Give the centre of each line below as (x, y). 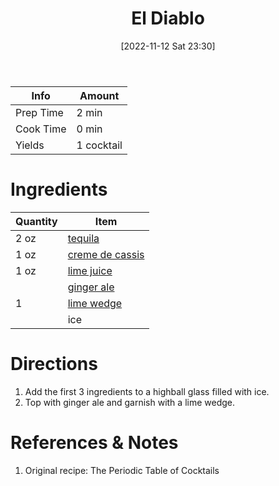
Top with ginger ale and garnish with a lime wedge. (129, 402)
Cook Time (41, 129)
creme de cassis (106, 254)
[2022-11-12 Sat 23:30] (168, 46)
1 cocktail (99, 145)
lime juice (90, 270)
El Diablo (168, 18)
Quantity (36, 221)
